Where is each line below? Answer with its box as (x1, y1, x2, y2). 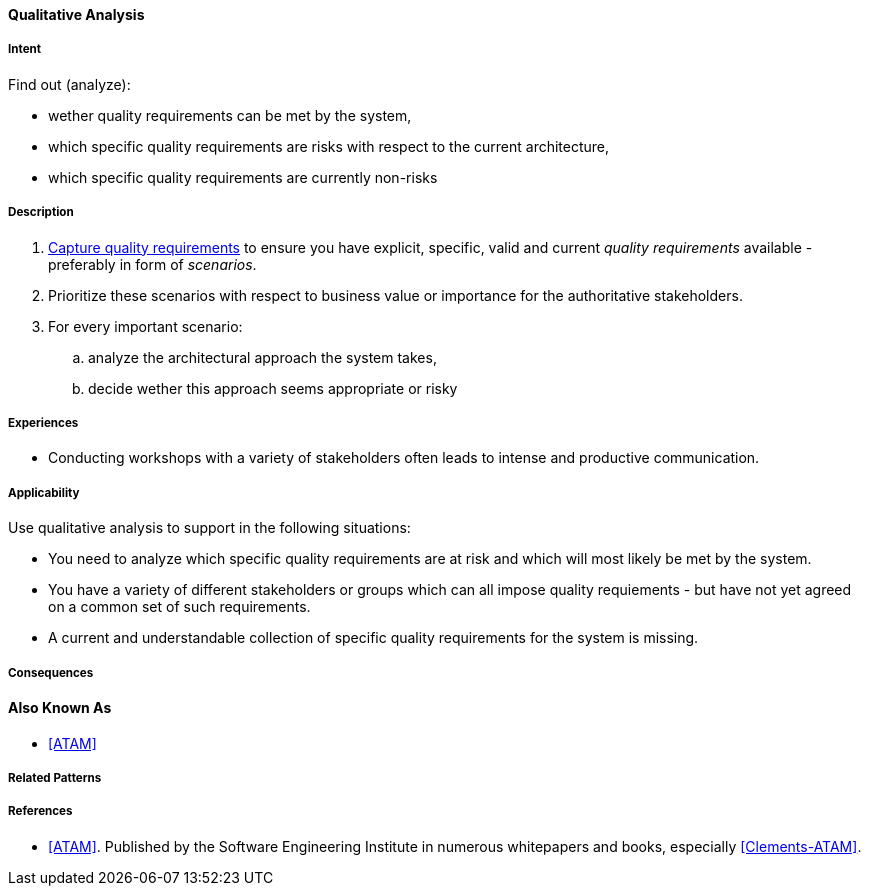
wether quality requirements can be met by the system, (48, 106, 412, 124)
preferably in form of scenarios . (48, 255, 257, 273)
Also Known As (8, 698, 112, 716)
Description (8, 205, 74, 220)
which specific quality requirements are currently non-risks (48, 168, 438, 186)
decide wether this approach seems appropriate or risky (88, 379, 458, 397)
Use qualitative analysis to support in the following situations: (8, 519, 411, 537)
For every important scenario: (48, 317, 243, 335)
